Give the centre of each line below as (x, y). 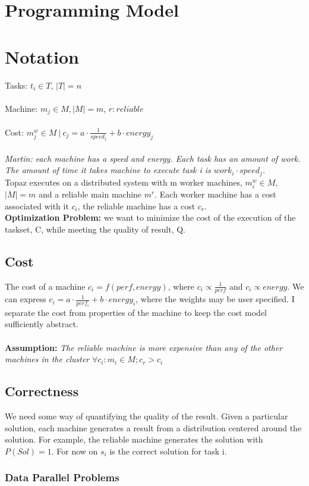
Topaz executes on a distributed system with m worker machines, (124, 182)
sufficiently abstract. (42, 324)
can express (26, 299)
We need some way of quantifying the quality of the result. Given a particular (146, 416)
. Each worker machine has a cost (215, 194)
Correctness (42, 391)
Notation (42, 56)
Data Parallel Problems (62, 477)
